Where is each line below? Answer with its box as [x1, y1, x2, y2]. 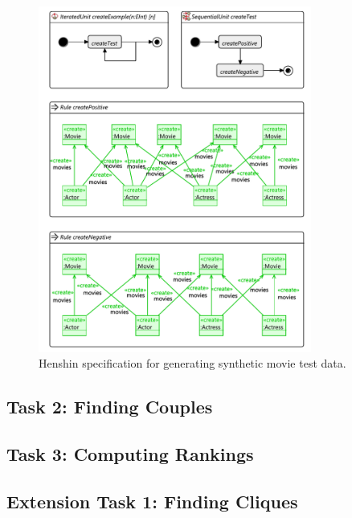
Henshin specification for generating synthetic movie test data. [39, 355, 346, 372]
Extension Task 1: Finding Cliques [6, 489, 298, 513]
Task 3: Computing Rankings [6, 442, 254, 467]
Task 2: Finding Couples [6, 394, 213, 419]
